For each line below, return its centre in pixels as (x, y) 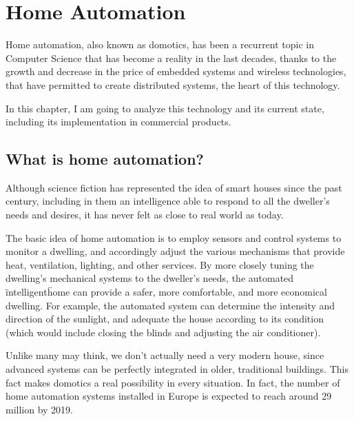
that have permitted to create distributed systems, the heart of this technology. (173, 84)
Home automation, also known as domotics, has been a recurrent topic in (160, 44)
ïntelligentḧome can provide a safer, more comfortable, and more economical (166, 292)
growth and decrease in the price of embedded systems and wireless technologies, (176, 71)
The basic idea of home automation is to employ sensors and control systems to (174, 237)
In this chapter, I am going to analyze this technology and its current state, (165, 108)
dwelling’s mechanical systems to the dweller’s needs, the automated (150, 278)
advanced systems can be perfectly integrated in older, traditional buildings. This (177, 369)
